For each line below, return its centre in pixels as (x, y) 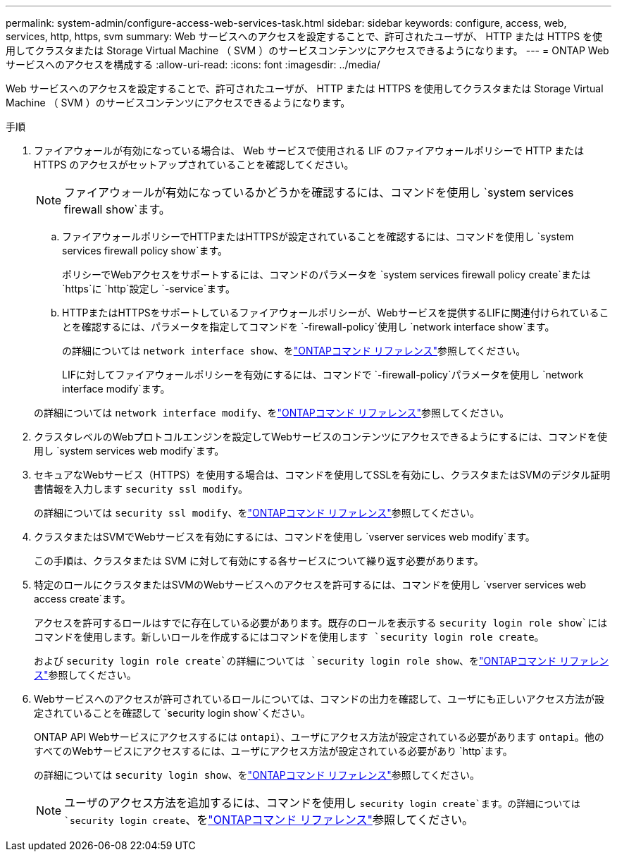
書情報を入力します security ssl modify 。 (141, 489)
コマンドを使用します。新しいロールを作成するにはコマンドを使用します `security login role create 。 (289, 637)
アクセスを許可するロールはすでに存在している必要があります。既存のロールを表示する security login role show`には (321, 623)
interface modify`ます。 (116, 389)
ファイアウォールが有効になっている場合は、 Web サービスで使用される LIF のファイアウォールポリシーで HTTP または (309, 150)
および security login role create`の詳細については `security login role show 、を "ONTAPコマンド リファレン (322, 661)
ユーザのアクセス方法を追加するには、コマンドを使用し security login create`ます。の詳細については (322, 803)
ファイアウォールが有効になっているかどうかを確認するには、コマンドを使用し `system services (319, 192)
